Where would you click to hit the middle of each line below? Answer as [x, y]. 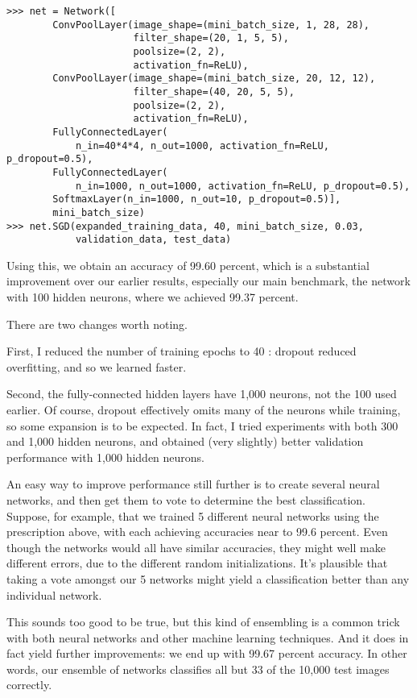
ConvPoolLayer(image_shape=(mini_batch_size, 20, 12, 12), [214, 79]
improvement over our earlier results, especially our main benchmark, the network [208, 281]
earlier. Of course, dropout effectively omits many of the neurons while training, [204, 409]
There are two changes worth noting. [97, 324]
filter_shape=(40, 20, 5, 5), [214, 91]
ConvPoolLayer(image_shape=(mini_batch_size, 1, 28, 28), [211, 25]
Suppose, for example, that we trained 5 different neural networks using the [193, 515]
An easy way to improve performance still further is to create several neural [193, 484]
